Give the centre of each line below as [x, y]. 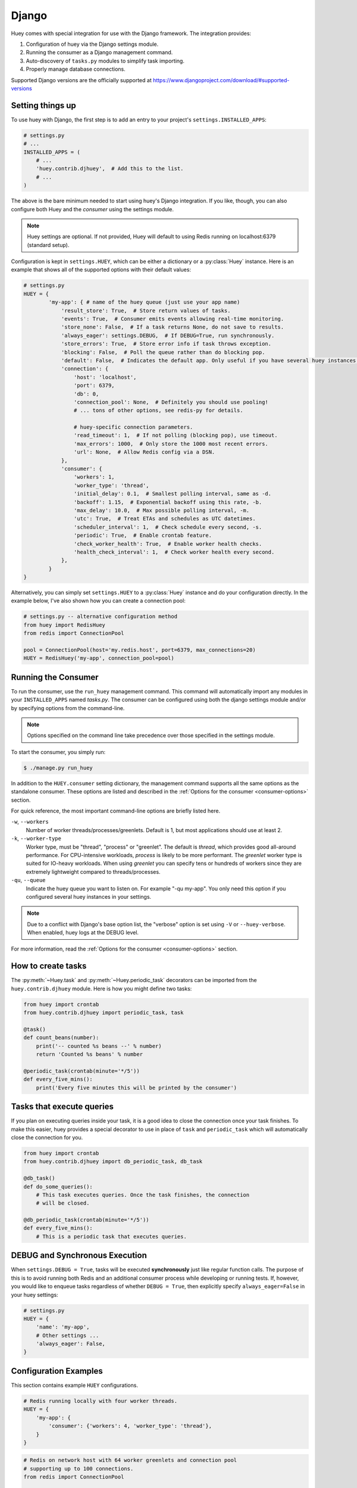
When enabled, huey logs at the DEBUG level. [83, 933]
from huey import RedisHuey [64, 625]
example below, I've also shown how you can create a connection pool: [98, 601]
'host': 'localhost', [105, 377]
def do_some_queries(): [58, 1187]
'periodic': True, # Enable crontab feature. [143, 535]
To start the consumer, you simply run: [58, 752]
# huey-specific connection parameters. [133, 427]
